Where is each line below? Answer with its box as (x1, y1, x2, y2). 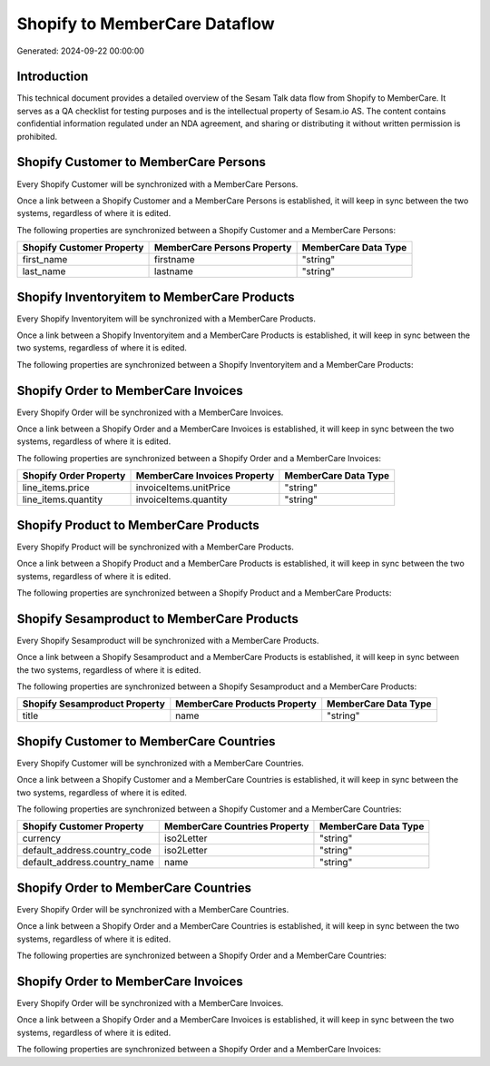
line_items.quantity (22, 493, 103, 506)
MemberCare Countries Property (163, 820, 309, 833)
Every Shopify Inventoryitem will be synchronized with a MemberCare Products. (16, 313, 317, 324)
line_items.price (22, 481, 90, 494)
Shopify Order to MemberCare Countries (16, 880, 252, 895)
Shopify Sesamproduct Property (22, 697, 165, 710)
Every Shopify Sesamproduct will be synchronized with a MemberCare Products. (16, 635, 319, 646)
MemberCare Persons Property (153, 242, 292, 254)
